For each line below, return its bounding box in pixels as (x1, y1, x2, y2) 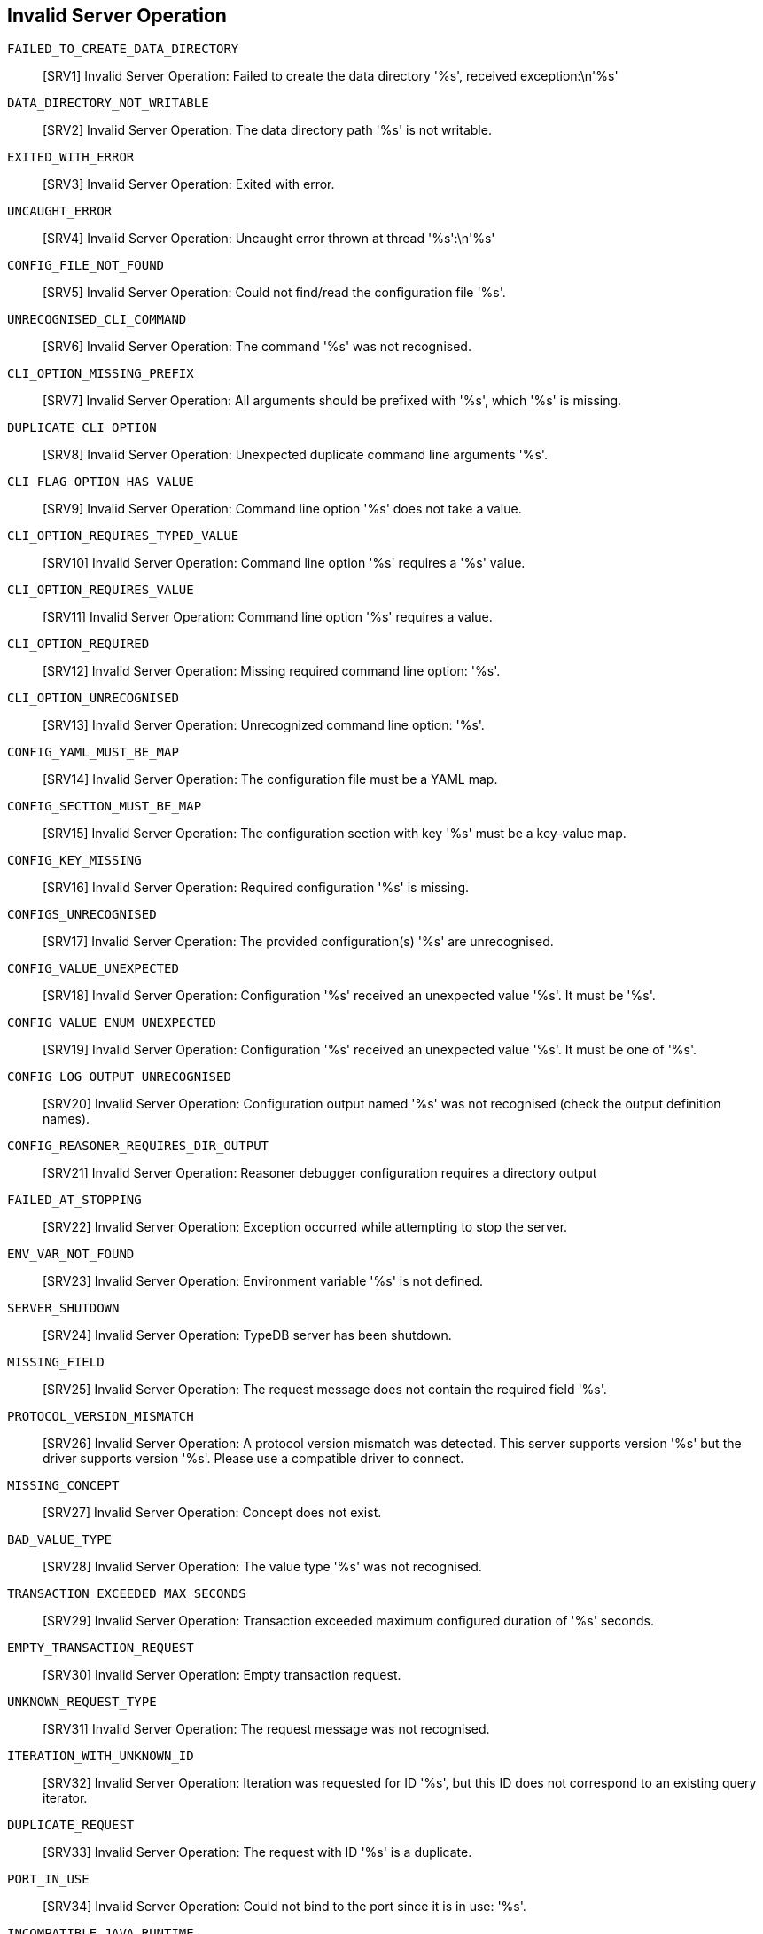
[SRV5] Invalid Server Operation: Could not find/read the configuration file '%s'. (43, 285, 506, 301)
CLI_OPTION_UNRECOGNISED (7, 691, 179, 706)
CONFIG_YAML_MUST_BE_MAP (7, 745, 179, 760)
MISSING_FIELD (7, 1355, 105, 1370)
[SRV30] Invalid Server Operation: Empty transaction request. (43, 1667, 401, 1683)
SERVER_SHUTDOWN (7, 1301, 120, 1316)
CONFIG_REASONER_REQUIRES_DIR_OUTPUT (7, 1139, 269, 1154)
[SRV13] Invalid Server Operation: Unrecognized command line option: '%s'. (43, 717, 485, 733)
